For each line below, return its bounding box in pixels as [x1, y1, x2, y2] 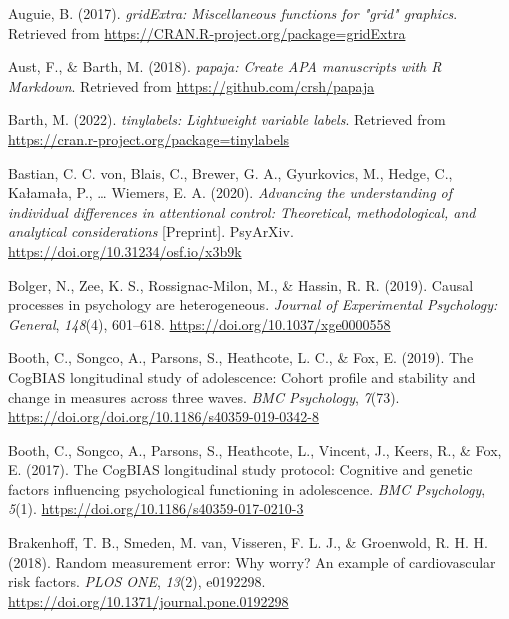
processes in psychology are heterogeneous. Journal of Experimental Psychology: [8, 294, 498, 315]
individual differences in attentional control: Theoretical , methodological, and [8, 201, 476, 222]
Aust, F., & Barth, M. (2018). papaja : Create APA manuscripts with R [8, 56, 442, 77]
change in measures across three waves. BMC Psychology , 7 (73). [8, 386, 400, 407]
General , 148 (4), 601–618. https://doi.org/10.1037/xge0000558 [8, 313, 391, 334]
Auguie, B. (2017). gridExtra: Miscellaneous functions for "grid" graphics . [8, 3, 458, 23]
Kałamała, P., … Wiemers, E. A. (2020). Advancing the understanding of [8, 182, 453, 203]
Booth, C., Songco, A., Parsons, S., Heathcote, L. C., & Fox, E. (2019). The [8, 347, 474, 368]
